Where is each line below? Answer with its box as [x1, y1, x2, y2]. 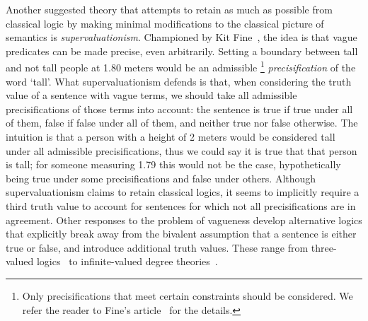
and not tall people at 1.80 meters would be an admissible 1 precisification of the [6, 58, 356, 75]
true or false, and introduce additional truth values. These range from [6, 240, 309, 255]
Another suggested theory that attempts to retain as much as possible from [6, 2, 333, 16]
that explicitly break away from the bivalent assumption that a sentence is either [6, 226, 357, 241]
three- [311, 240, 337, 255]
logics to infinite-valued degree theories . [36, 254, 218, 269]
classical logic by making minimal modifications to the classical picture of [6, 16, 324, 30]
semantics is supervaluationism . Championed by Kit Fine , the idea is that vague [6, 30, 357, 45]
